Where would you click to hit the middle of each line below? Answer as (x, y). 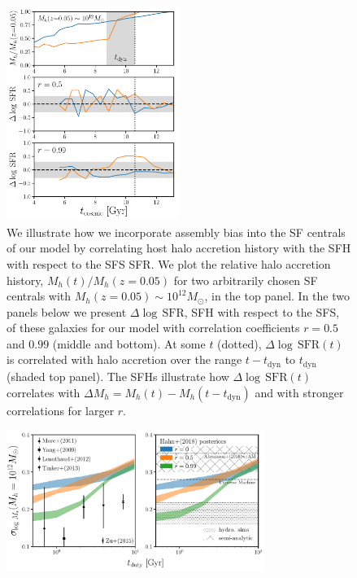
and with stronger (299, 392)
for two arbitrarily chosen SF (246, 280)
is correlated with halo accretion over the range (124, 359)
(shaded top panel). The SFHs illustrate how (118, 376)
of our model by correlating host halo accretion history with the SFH (179, 248)
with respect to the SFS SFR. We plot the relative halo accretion (169, 263)
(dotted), (239, 343)
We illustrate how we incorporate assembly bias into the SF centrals (176, 232)
